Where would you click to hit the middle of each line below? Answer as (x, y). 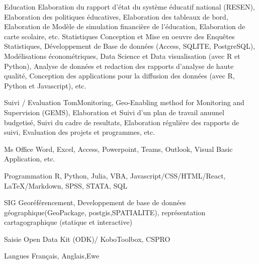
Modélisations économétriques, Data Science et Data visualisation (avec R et (122, 56)
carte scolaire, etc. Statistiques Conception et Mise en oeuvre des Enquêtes (119, 36)
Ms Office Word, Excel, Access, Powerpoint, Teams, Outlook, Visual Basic (118, 149)
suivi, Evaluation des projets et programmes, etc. (80, 132)
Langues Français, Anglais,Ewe (52, 256)
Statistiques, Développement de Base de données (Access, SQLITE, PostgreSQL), (130, 46)
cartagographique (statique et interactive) (68, 222)
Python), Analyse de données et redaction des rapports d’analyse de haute (119, 66)
